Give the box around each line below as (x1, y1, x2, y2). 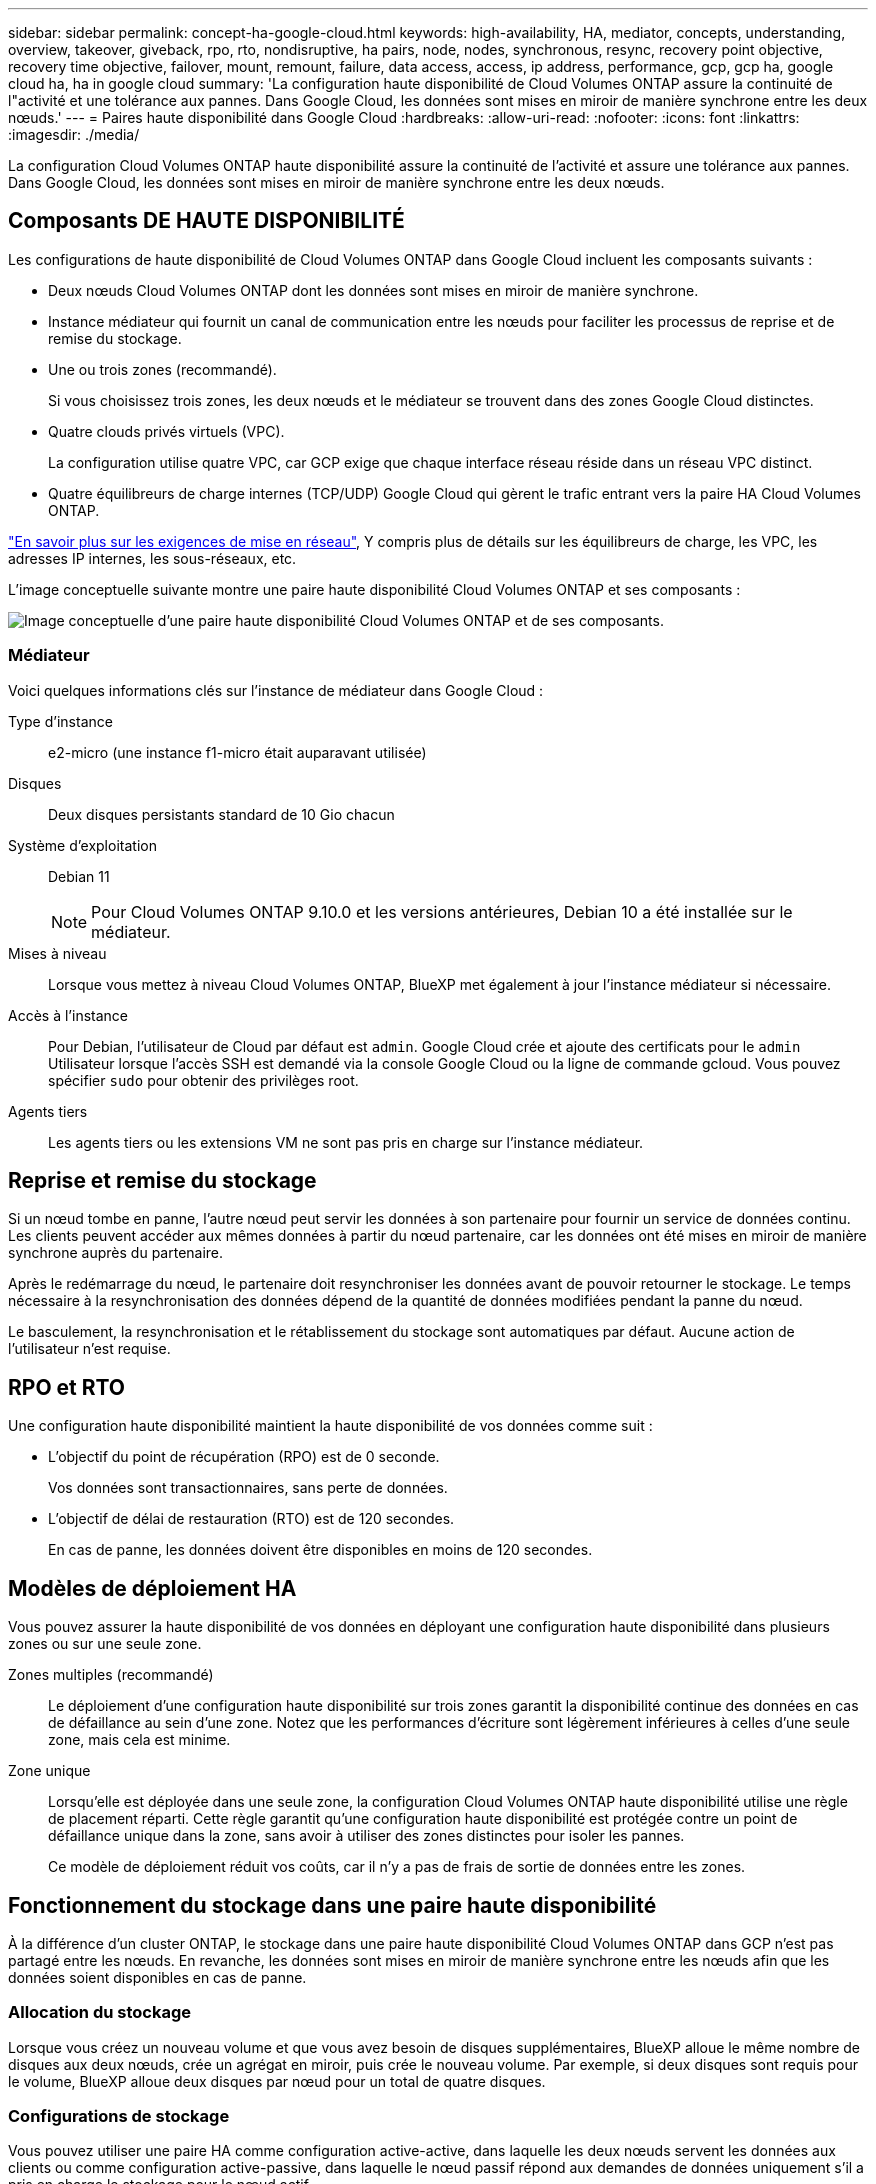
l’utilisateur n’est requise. (8, 1340, 171, 1358)
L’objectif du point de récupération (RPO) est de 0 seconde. (48, 1448, 440, 1466)
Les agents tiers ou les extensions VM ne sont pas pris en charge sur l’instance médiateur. (48, 1133, 644, 1151)
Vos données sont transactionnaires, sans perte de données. (48, 1479, 448, 1497)
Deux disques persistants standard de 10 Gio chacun (48, 805, 395, 823)
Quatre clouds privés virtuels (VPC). (48, 422, 285, 440)
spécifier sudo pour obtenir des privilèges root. (48, 1071, 359, 1089)
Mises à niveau (8, 944, 107, 962)
